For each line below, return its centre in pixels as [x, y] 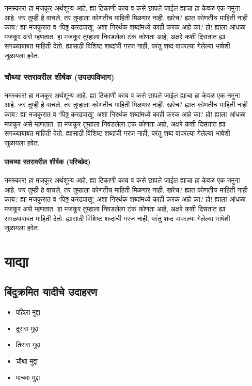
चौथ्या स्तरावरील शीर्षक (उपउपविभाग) [59, 77]
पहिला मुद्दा [28, 312]
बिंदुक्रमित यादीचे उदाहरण [51, 292]
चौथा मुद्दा [27, 361]
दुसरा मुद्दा [27, 328]
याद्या [16, 261]
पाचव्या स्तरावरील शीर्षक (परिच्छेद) [47, 161]
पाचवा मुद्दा [28, 377]
